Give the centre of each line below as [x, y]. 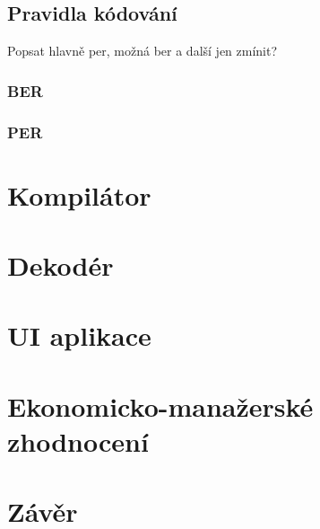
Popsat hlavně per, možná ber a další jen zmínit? [143, 51]
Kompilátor [79, 194]
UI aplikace [79, 335]
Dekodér [61, 265]
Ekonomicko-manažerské [160, 406]
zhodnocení [78, 441]
